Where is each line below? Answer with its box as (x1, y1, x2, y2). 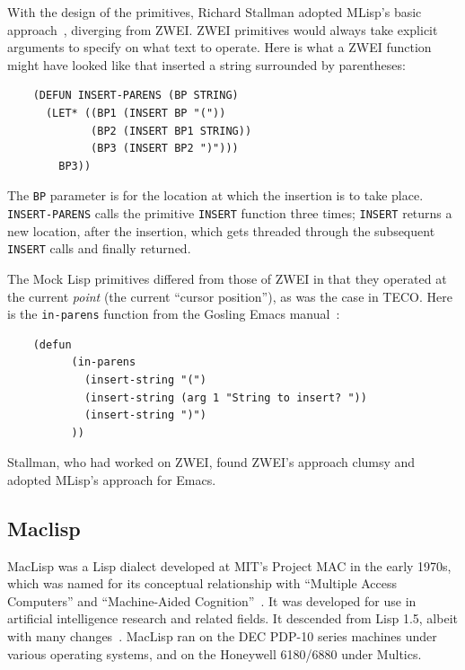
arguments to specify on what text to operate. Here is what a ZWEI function (7, 38, 432, 57)
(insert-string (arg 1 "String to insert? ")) (83, 391, 367, 404)
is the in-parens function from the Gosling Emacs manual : (7, 304, 340, 323)
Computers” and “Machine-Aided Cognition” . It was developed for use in (7, 591, 417, 610)
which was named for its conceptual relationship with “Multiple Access (7, 574, 398, 593)
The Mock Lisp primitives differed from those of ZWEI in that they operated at (7, 269, 447, 287)
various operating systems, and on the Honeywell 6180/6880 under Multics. (7, 644, 422, 663)
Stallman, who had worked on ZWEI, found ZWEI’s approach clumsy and (7, 453, 416, 472)
